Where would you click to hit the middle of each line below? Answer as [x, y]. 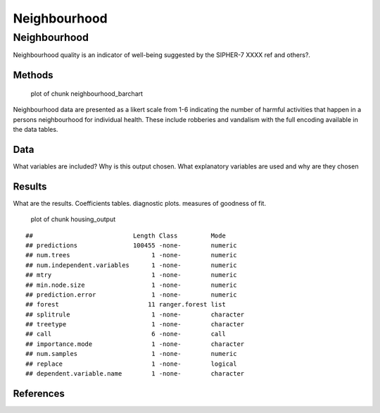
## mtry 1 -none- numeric [131, 275]
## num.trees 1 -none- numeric [131, 255]
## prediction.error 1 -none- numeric [131, 295]
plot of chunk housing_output [73, 219]
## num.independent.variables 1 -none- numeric [131, 265]
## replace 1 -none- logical [131, 364]
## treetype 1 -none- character [135, 325]
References [39, 394]
